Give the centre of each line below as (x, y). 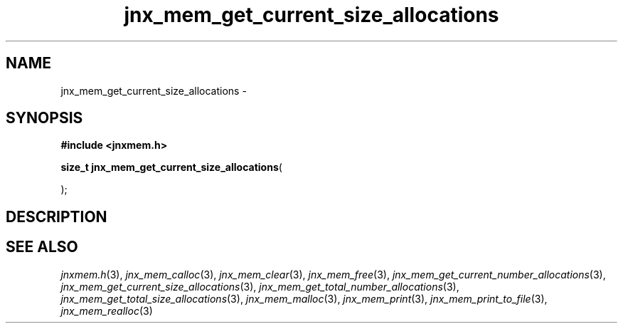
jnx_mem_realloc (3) (107, 310)
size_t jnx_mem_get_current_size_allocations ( (171, 167)
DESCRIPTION (57, 216)
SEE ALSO (42, 247)
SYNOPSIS (44, 118)
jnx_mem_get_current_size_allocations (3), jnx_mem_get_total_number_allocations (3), (260, 286)
